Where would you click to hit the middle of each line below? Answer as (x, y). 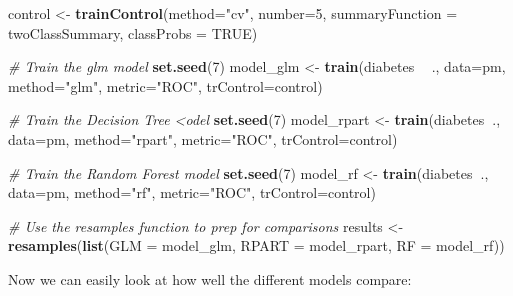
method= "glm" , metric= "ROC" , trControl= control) (165, 85)
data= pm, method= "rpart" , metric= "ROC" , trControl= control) (203, 138)
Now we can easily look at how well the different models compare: (210, 278)
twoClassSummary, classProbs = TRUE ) (133, 32)
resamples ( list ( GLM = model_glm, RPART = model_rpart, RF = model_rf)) (256, 245)
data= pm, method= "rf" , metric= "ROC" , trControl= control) (192, 192)
